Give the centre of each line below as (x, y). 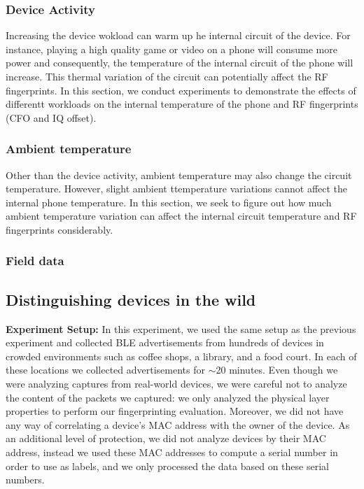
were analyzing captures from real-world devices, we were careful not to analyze (176, 383)
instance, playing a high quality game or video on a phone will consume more (171, 49)
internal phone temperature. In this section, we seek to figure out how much (169, 202)
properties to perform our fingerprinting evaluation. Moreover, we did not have (175, 411)
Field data (35, 261)
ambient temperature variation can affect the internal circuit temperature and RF (181, 216)
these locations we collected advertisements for (105, 370)
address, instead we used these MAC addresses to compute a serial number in (172, 452)
